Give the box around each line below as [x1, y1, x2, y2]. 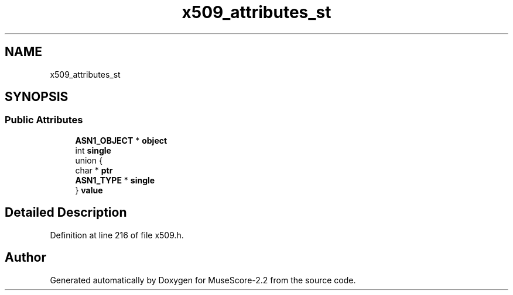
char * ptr [75, 165, 113, 175]
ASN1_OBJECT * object [75, 135, 167, 145]
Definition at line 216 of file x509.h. [50, 230, 184, 240]
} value [75, 185, 103, 195]
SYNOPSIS [5, 89, 69, 105]
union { [75, 155, 102, 165]
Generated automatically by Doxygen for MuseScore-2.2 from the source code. [50, 275, 356, 285]
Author [5, 250, 46, 265]
